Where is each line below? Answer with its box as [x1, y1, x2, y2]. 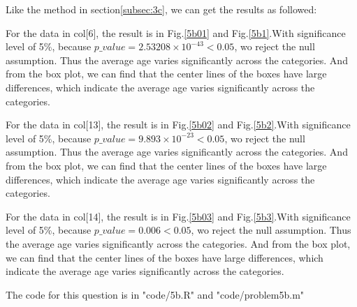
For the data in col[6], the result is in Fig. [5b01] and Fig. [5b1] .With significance [6, 25, 346, 40]
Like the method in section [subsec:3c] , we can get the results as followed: [6, 2, 317, 16]
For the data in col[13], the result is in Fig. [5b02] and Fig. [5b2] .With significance [6, 117, 351, 132]
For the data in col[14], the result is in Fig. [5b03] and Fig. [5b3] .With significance [6, 209, 351, 223]
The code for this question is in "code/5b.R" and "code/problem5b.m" [6, 287, 305, 301]
